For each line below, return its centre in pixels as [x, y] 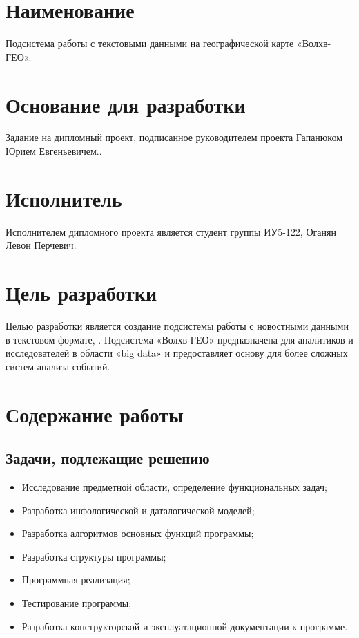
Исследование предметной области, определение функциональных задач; [174, 487]
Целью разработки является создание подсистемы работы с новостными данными [177, 326]
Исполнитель [64, 198]
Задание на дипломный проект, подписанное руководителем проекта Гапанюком [174, 137]
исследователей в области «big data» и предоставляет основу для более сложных [177, 353]
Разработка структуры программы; [94, 556]
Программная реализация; [76, 580]
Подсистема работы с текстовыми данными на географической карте [150, 43]
